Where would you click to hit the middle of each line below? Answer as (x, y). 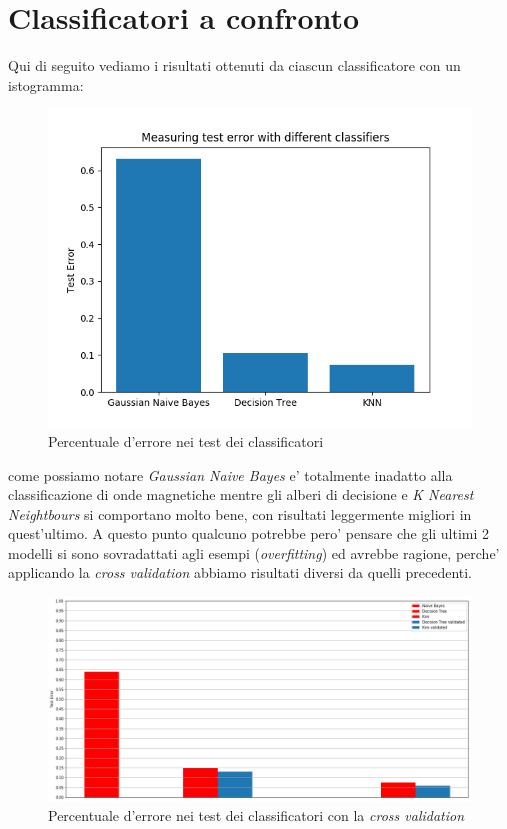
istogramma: (46, 84)
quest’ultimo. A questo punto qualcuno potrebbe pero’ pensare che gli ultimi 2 (249, 533)
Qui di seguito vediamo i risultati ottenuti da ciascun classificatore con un (234, 65)
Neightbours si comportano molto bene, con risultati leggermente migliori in (240, 513)
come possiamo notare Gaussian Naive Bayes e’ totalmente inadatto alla (230, 474)
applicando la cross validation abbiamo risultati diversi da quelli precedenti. (240, 572)
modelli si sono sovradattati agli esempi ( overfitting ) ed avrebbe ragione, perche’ (254, 552)
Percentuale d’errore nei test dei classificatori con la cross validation (256, 815)
